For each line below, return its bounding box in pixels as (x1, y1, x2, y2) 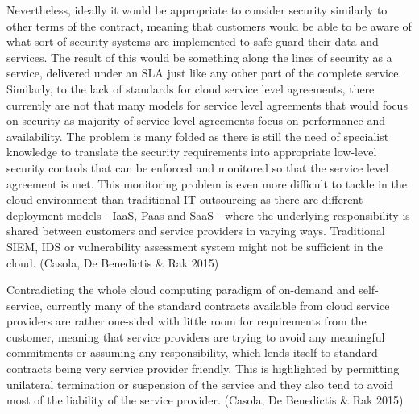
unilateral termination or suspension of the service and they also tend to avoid (6, 375, 394, 392)
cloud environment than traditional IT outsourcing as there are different (6, 191, 363, 208)
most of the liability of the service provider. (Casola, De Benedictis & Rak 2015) (6, 391, 404, 408)
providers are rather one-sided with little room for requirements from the (6, 313, 367, 329)
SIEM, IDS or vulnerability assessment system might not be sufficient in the (6, 238, 383, 255)
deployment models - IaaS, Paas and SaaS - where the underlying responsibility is (6, 206, 410, 223)
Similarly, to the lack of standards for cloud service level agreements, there (6, 80, 375, 97)
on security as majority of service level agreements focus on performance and (6, 112, 385, 129)
